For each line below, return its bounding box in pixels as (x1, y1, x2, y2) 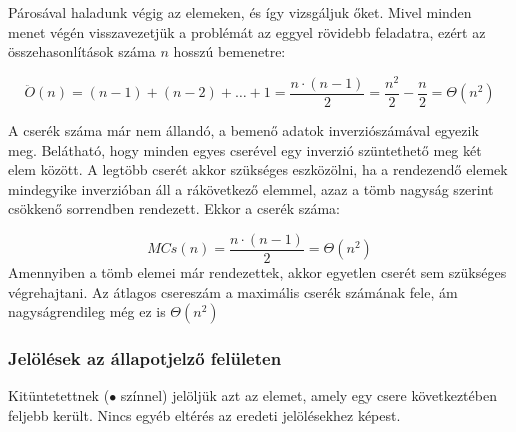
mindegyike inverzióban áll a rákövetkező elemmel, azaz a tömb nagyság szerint (8, 178, 494, 199)
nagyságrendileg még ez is (8, 301, 166, 322)
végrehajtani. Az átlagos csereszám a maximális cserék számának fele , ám (8, 281, 458, 302)
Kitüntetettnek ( (8, 385, 110, 406)
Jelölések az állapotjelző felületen (8, 346, 282, 371)
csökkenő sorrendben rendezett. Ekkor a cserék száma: (8, 198, 340, 219)
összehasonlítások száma (8, 41, 156, 62)
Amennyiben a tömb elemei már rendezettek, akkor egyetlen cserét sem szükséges (8, 261, 507, 282)
